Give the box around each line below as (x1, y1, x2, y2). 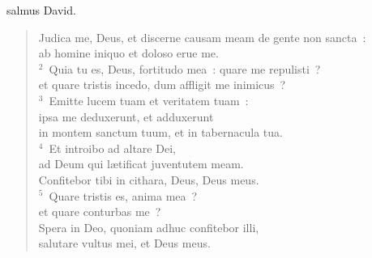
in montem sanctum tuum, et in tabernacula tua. (38, 124, 283, 141)
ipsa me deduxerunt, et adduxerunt (38, 108, 214, 125)
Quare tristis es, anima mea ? (49, 187, 198, 204)
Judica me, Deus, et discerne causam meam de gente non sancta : (38, 28, 366, 45)
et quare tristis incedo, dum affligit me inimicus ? (38, 76, 286, 93)
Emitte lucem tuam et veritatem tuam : (49, 91, 249, 108)
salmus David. (6, 2, 76, 18)
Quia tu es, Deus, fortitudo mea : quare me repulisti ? (49, 60, 321, 77)
